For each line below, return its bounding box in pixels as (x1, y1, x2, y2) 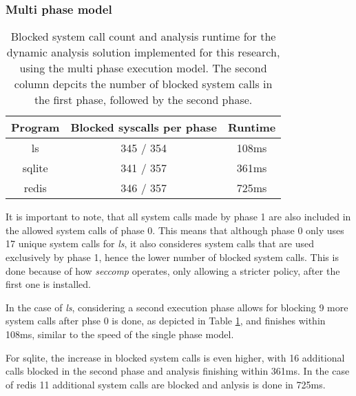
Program (11, 119, 60, 136)
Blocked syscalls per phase (70, 119, 217, 136)
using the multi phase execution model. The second (19, 60, 267, 76)
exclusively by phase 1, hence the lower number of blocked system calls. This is (6, 250, 339, 264)
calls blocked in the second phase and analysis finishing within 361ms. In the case (6, 364, 350, 378)
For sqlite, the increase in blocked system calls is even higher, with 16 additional (6, 350, 345, 364)
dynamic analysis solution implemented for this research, (6, 44, 280, 61)
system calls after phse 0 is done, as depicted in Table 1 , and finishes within (6, 313, 326, 328)
